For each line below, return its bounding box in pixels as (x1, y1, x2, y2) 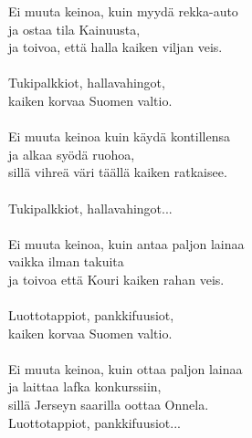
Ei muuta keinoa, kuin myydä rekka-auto (8, 2, 238, 20)
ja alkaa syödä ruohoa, (8, 144, 135, 163)
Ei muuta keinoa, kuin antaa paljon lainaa (8, 234, 245, 253)
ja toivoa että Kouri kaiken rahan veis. (8, 269, 225, 288)
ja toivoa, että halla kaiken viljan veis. (8, 37, 223, 57)
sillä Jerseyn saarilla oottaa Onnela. (8, 395, 209, 414)
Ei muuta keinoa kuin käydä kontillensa (8, 127, 230, 146)
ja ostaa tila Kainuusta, (8, 19, 141, 38)
